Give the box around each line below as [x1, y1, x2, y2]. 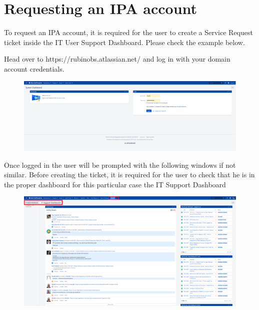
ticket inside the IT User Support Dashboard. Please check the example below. [4, 37, 245, 47]
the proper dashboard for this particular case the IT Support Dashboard [4, 179, 226, 189]
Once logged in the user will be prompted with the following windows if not [4, 159, 236, 170]
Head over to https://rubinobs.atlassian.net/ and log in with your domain [4, 54, 230, 64]
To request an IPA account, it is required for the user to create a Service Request [4, 27, 253, 38]
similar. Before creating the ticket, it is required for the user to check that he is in [4, 169, 255, 180]
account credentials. [4, 63, 64, 74]
